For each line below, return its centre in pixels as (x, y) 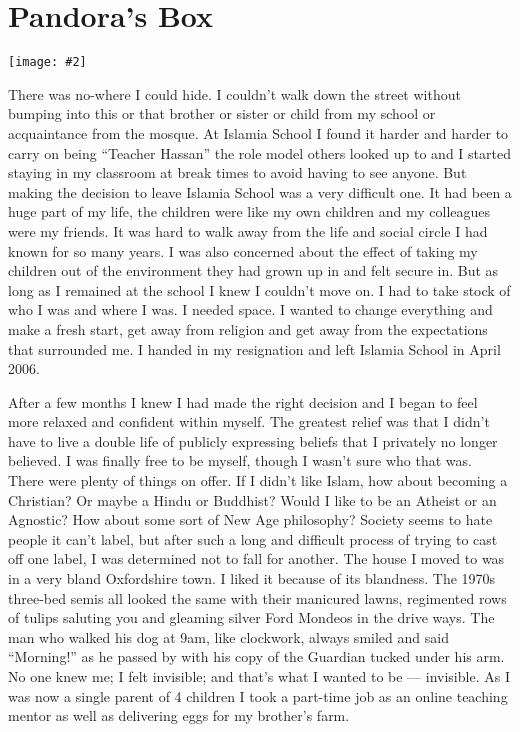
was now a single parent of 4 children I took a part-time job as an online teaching (258, 695)
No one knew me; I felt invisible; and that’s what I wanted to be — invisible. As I (259, 676)
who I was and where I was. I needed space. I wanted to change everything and (250, 309)
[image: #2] (47, 62)
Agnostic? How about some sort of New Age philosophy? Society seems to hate (250, 519)
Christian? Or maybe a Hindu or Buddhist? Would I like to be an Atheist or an (252, 499)
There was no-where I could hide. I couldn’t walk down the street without (234, 93)
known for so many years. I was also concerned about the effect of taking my (243, 250)
